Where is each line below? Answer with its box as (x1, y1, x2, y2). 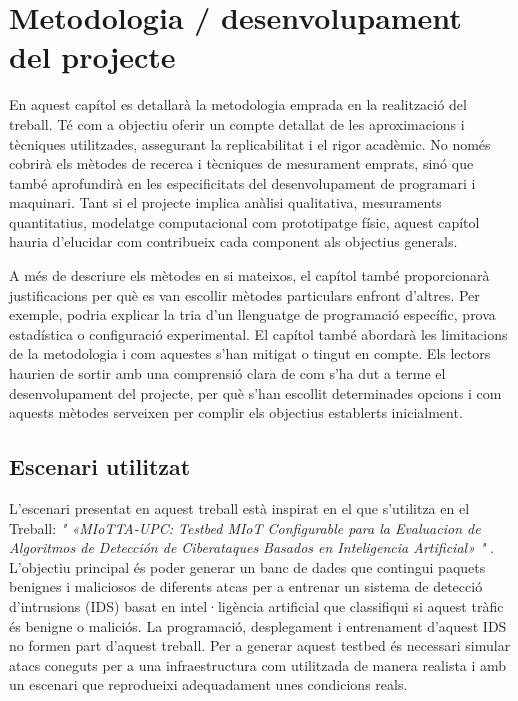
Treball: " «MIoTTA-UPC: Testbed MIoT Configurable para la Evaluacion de (9, 517, 481, 538)
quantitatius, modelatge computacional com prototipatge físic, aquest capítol (9, 211, 480, 232)
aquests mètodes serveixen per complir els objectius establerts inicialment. (9, 402, 463, 423)
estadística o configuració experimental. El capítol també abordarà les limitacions (9, 323, 508, 344)
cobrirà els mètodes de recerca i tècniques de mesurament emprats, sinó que (9, 153, 474, 174)
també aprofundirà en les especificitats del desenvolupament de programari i (9, 172, 476, 193)
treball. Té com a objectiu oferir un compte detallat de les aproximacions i (9, 113, 465, 134)
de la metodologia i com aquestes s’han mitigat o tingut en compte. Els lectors (9, 343, 491, 364)
